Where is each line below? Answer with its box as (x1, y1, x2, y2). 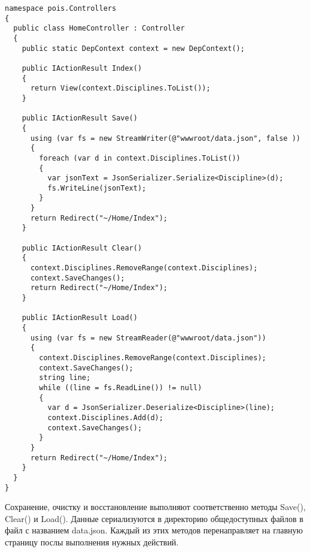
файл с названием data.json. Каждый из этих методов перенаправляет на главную (5, 524, 303, 536)
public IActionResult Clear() (22, 243, 142, 252)
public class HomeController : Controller (13, 24, 185, 33)
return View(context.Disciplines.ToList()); (30, 84, 211, 93)
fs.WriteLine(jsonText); (47, 183, 147, 192)
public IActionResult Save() (22, 114, 138, 123)
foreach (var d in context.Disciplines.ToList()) (39, 153, 241, 162)
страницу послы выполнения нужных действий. (5, 535, 179, 548)
